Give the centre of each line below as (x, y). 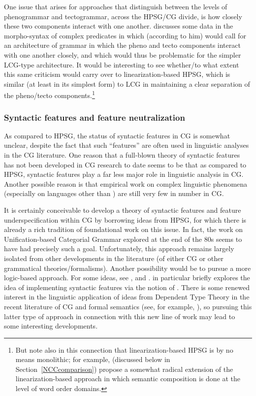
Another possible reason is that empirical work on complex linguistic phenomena (126, 183)
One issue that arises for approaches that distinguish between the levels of (116, 6)
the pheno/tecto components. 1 (49, 94)
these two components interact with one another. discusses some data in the (119, 26)
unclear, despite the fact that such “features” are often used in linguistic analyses (127, 145)
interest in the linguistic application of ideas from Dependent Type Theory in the (127, 297)
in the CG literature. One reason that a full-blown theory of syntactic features (122, 155)
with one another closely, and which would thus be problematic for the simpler (123, 54)
